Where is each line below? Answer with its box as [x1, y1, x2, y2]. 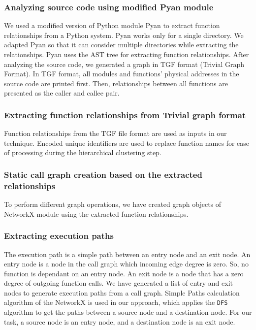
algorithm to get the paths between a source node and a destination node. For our [4, 307, 252, 317]
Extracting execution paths [4, 230, 114, 242]
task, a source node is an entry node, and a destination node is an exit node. [4, 316, 235, 327]
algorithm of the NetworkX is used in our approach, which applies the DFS [4, 297, 228, 307]
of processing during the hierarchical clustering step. [4, 147, 161, 158]
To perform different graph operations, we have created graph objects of [4, 199, 222, 209]
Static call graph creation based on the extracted [4, 168, 202, 180]
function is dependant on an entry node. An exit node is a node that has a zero [4, 268, 244, 278]
